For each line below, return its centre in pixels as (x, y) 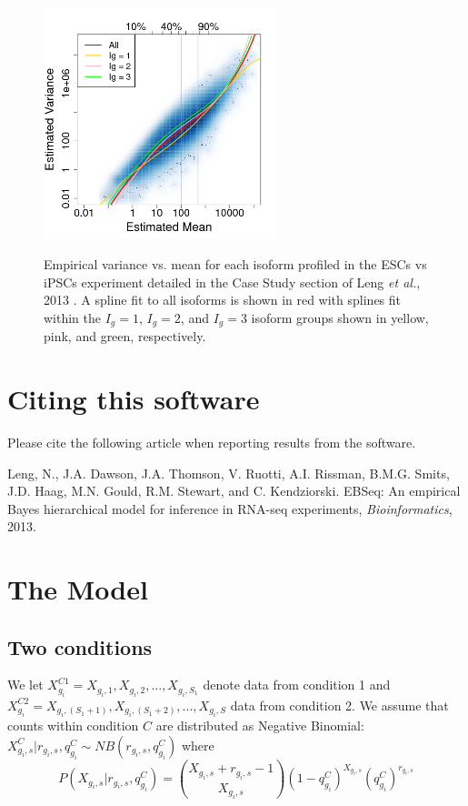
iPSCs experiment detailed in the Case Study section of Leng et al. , (232, 282)
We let (25, 685)
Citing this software (134, 398)
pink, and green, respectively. (125, 336)
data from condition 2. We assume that (339, 705)
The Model (78, 589)
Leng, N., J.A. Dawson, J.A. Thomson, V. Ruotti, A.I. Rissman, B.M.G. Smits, (229, 473)
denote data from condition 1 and (297, 685)
